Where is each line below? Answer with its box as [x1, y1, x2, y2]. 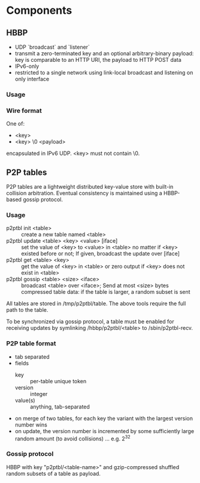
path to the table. [6, 306, 49, 314]
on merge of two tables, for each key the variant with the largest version [14, 415, 193, 422]
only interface [14, 76, 50, 82]
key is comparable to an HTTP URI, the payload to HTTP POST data [14, 56, 181, 63]
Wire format [6, 106, 42, 115]
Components [6, 4, 72, 17]
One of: [6, 120, 25, 127]
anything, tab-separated [29, 403, 90, 410]
